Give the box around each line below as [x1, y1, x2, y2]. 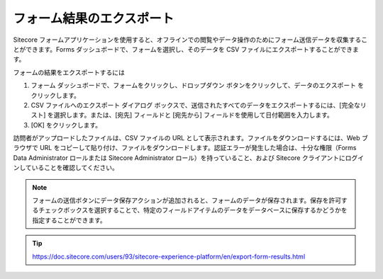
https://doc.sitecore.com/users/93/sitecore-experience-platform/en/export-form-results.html [32, 252, 306, 261]
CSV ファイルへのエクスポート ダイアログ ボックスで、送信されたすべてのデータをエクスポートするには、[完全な [30, 101, 361, 109]
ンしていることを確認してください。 [13, 164, 118, 172]
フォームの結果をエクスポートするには [13, 68, 126, 76]
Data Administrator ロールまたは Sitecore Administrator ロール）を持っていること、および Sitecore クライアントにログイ [13, 153, 365, 162]
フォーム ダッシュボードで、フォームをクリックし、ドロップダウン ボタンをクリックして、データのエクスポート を [30, 81, 365, 90]
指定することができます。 [32, 216, 106, 224]
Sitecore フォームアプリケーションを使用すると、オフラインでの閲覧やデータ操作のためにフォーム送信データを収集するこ [13, 35, 368, 44]
